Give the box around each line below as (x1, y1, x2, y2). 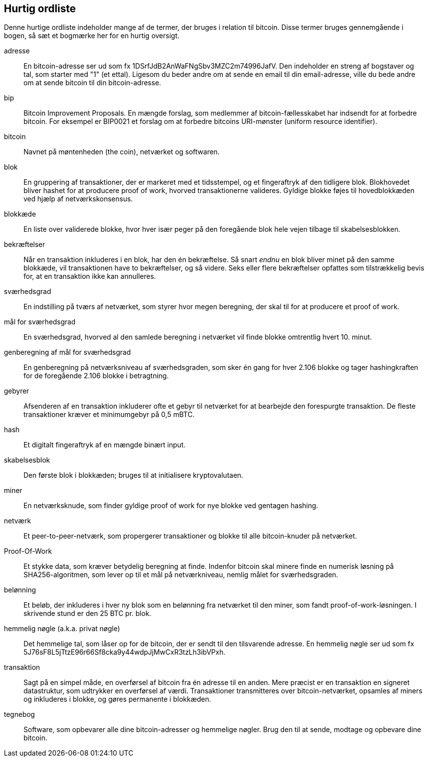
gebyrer (4, 387, 29, 395)
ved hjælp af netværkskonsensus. (24, 195, 133, 203)
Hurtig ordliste (4, 2, 76, 15)
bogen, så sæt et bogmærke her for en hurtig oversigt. (4, 31, 180, 40)
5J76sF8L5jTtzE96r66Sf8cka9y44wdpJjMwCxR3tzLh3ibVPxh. (24, 648, 226, 657)
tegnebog (4, 710, 35, 719)
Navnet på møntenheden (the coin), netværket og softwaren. (24, 147, 220, 156)
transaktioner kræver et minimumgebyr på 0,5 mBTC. (24, 410, 195, 419)
